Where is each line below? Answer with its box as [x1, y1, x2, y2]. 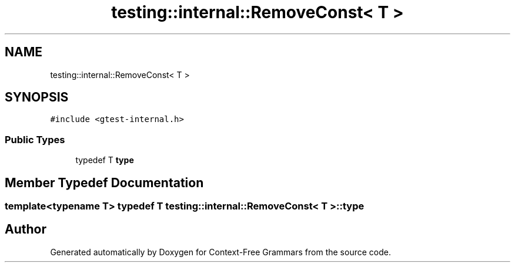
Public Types [5, 133, 65, 146]
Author [5, 222, 46, 237]
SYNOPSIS [5, 90, 69, 105]
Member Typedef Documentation [5, 175, 204, 190]
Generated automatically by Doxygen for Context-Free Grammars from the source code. [50, 246, 391, 257]
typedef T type [75, 155, 134, 165]
